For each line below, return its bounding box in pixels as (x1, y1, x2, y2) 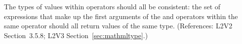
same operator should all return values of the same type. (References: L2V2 (4, 21, 233, 31)
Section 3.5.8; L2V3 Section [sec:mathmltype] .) (4, 30, 148, 40)
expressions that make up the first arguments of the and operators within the (4, 11, 238, 21)
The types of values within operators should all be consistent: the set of (4, 1, 221, 11)
